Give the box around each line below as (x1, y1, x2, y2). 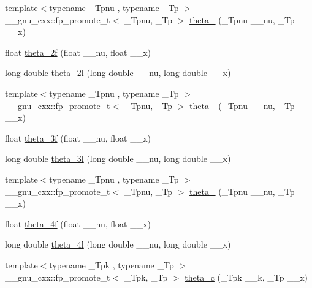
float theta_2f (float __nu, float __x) (5, 45, 151, 58)
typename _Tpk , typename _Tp (49, 258, 174, 271)
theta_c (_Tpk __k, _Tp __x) (185, 270, 308, 283)
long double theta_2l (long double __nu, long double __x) (5, 66, 231, 79)
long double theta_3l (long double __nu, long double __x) (5, 152, 231, 165)
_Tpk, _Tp (124, 270, 168, 283)
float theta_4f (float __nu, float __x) (5, 217, 151, 230)
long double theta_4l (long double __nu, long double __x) (5, 238, 231, 251)
